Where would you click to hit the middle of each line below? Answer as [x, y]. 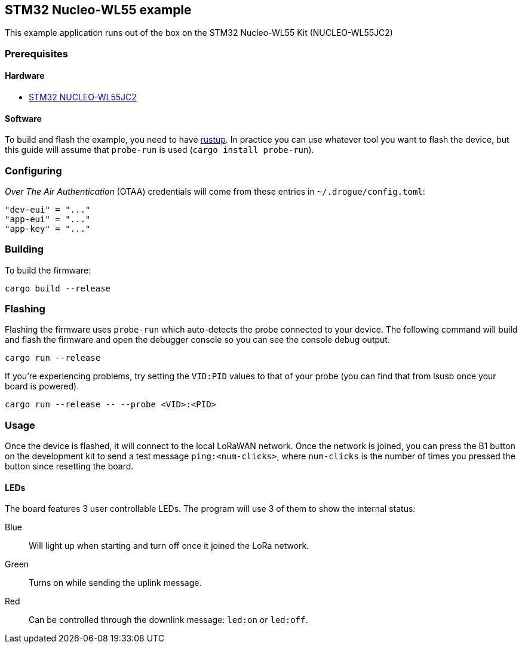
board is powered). [42, 386]
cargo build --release [58, 288]
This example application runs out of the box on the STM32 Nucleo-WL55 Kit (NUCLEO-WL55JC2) [199, 33]
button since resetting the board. [69, 466]
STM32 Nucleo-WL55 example [98, 10]
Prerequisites [36, 53]
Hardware [25, 76]
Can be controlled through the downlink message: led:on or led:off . [168, 620]
